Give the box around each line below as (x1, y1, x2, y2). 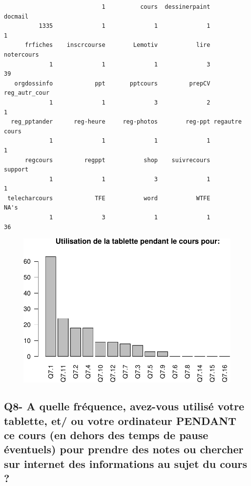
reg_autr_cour (4, 89, 50, 97)
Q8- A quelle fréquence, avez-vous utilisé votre (4, 399, 245, 414)
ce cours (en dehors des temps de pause (4, 427, 209, 442)
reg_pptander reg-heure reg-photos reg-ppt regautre (11, 118, 242, 126)
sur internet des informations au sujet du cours (4, 456, 247, 471)
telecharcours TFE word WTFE (7, 194, 210, 202)
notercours (4, 51, 39, 58)
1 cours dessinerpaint (102, 3, 210, 10)
